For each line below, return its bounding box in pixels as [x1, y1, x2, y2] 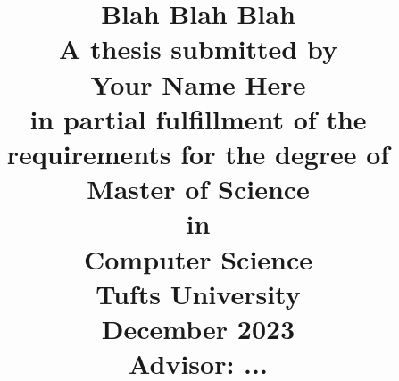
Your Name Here [90, 65, 306, 102]
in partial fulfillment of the [29, 100, 367, 137]
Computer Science [83, 240, 313, 277]
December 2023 [101, 310, 295, 346]
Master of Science [87, 170, 310, 207]
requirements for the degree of [6, 135, 390, 171]
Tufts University [96, 275, 301, 311]
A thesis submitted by [59, 30, 337, 67]
